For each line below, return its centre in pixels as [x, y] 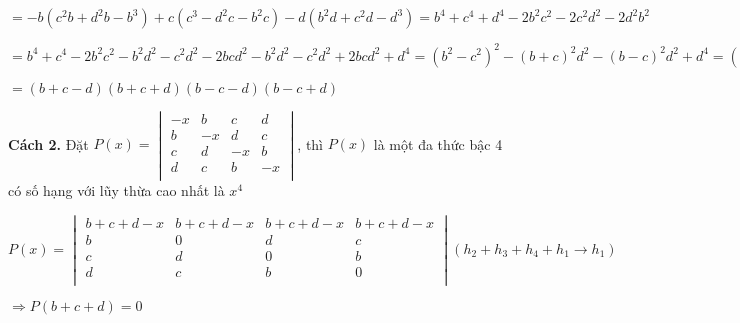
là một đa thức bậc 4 [438, 143]
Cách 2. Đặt [48, 143]
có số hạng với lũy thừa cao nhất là [116, 189]
